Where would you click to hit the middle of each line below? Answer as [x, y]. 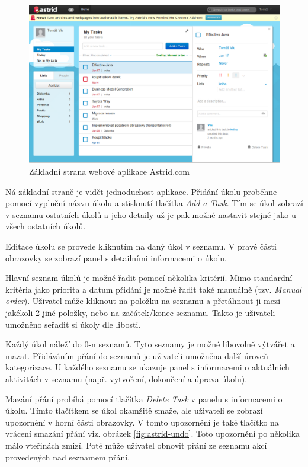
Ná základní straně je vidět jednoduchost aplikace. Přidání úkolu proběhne [141, 191]
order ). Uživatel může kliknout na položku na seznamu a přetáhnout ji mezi [143, 301]
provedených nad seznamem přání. [68, 457]
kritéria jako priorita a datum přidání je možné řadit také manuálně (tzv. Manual [153, 289]
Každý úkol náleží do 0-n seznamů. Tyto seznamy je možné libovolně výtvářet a [150, 344]
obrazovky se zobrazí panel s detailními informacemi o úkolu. [116, 258]
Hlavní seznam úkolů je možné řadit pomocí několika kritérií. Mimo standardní [149, 278]
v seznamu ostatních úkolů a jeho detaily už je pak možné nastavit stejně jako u [151, 214]
